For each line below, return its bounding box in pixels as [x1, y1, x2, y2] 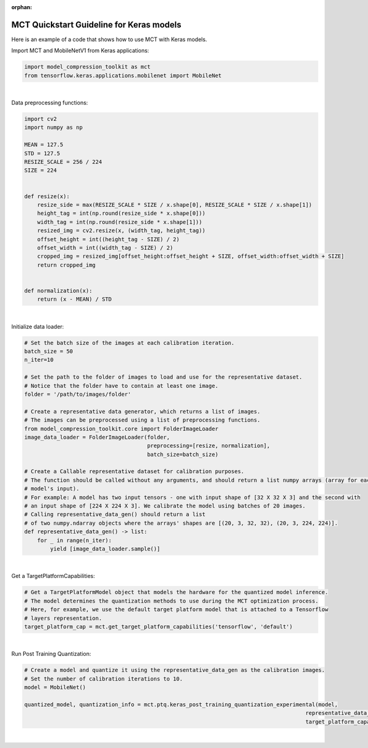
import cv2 [24, 115, 57, 123]
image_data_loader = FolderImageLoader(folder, [24, 433, 170, 441]
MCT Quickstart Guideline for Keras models [11, 19, 182, 30]
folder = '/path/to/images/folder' [24, 390, 131, 398]
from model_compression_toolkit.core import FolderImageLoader [24, 425, 219, 432]
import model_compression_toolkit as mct [24, 63, 151, 71]
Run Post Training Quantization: [11, 650, 91, 658]
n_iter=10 [24, 357, 54, 363]
